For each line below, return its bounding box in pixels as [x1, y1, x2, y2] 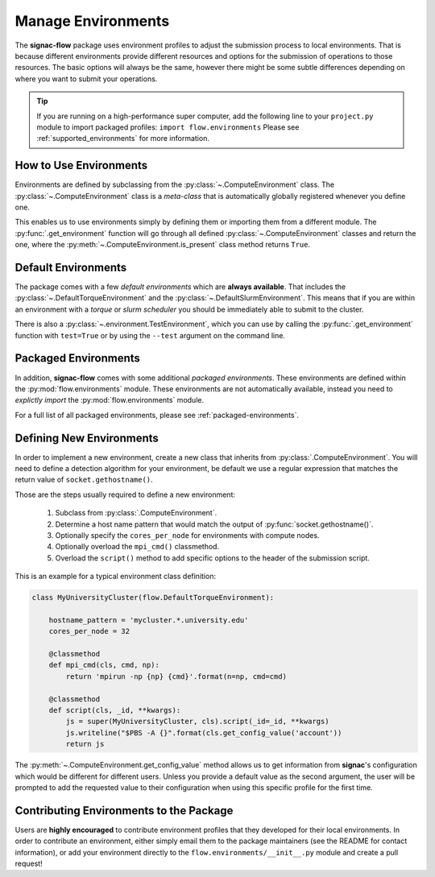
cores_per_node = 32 [48, 627, 130, 636]
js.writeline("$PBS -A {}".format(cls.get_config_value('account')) [65, 728, 342, 737]
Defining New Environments [14, 431, 159, 445]
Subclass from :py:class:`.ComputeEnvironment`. [55, 508, 217, 518]
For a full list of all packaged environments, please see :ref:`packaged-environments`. [14, 410, 300, 420]
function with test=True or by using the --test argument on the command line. [14, 330, 286, 340]
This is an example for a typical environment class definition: [14, 572, 217, 581]
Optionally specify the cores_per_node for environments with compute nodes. [55, 530, 320, 540]
